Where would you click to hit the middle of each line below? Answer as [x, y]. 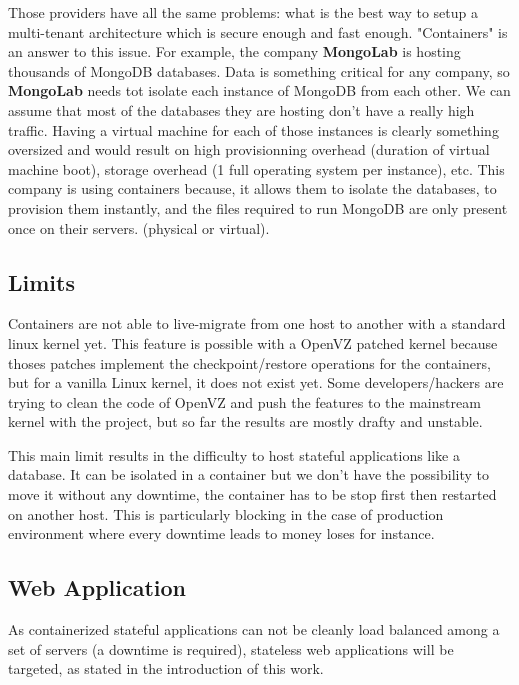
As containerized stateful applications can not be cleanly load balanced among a [254, 629]
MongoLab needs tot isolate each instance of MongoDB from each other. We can [259, 90]
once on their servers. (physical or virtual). [139, 227]
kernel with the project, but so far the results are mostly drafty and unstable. [245, 421]
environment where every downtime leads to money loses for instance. [221, 533]
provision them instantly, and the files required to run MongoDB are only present [258, 207]
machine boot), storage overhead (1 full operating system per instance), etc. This [256, 168]
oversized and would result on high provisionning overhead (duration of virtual [249, 149]
